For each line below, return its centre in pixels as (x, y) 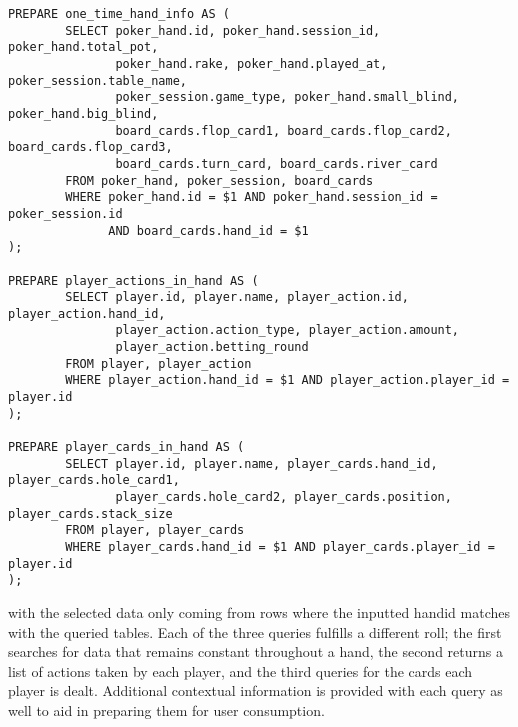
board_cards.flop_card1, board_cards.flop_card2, (283, 130)
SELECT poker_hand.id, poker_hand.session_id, (223, 30)
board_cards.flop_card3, (90, 147)
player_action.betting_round (212, 347)
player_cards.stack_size (90, 513)
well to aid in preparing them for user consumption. (166, 709)
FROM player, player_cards (155, 530)
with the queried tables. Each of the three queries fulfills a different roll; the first (255, 631)
